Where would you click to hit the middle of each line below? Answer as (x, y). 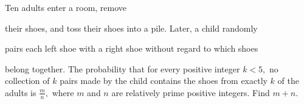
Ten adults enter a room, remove (66, 7)
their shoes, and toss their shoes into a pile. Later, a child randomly (131, 28)
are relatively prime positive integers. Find (191, 92)
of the (288, 81)
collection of (27, 81)
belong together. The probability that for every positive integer (123, 68)
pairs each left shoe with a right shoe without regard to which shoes (132, 48)
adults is (21, 92)
